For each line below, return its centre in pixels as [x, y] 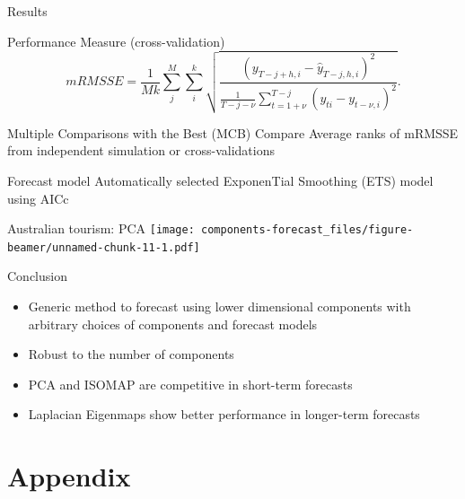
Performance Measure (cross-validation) [116, 41]
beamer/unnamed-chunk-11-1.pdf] [104, 247]
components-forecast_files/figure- [307, 230]
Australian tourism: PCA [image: [101, 228]
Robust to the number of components [131, 354]
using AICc [38, 198]
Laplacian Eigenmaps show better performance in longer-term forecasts [224, 414]
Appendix [69, 476]
